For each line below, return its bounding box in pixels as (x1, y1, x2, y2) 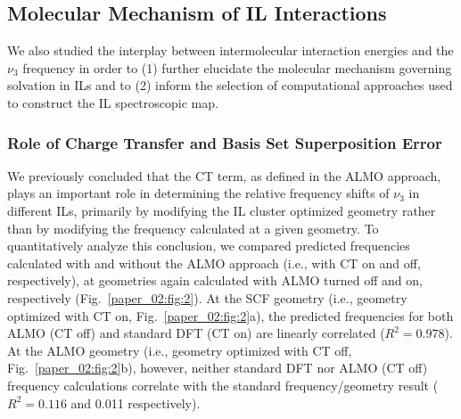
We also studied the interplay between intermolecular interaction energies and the (7, 41, 454, 60)
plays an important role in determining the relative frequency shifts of (7, 184, 390, 202)
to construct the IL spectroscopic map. (7, 93, 218, 111)
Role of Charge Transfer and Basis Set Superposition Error (7, 131, 442, 153)
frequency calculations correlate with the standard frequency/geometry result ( (7, 375, 439, 394)
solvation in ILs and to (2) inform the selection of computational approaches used (7, 76, 453, 94)
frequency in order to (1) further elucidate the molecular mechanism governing (22, 58, 452, 77)
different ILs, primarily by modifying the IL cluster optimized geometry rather (7, 201, 436, 219)
